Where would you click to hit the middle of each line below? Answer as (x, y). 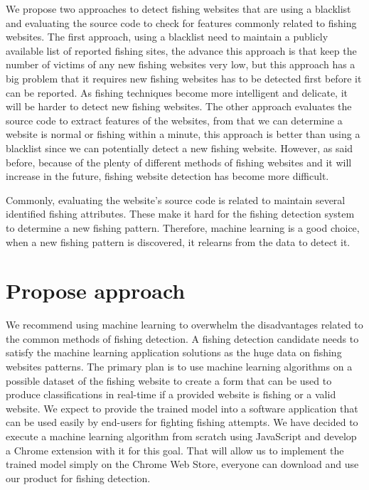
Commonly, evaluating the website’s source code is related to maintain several (176, 199)
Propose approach (96, 291)
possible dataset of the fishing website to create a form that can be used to (169, 380)
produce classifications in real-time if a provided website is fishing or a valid (171, 394)
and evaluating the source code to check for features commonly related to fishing (181, 22)
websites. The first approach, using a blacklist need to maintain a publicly (167, 37)
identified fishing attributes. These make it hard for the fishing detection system (180, 214)
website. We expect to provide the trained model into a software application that (182, 408)
